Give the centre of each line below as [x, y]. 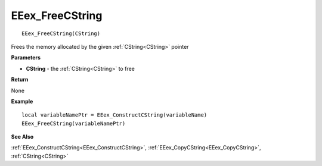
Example [22, 101]
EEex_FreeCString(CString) [61, 33]
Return [20, 80]
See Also [22, 137]
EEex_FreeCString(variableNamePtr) [74, 123]
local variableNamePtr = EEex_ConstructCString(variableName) [114, 115]
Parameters [26, 58]
